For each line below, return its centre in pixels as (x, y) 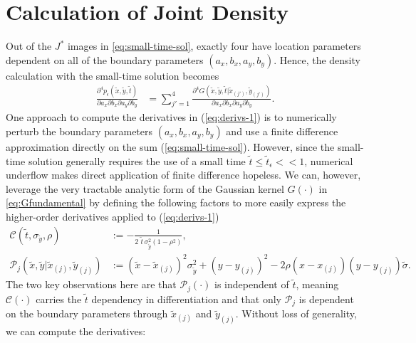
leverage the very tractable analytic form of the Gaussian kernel (145, 188)
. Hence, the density (317, 59)
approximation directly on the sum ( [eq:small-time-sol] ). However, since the (170, 146)
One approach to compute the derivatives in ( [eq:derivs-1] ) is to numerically (171, 117)
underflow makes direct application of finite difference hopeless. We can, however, (183, 175)
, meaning (317, 284)
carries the (59, 299)
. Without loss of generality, (296, 313)
